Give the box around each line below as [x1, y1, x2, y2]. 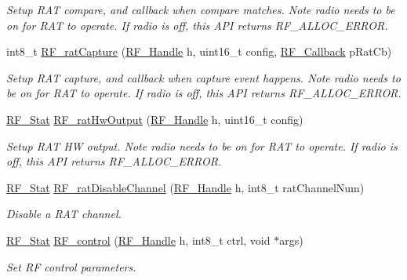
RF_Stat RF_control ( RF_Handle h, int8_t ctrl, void [6, 231, 271, 248]
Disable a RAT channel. [6, 205, 122, 222]
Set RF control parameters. [6, 258, 136, 275]
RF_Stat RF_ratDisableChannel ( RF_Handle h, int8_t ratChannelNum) [6, 179, 365, 195]
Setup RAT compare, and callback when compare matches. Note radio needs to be [6, 2, 395, 17]
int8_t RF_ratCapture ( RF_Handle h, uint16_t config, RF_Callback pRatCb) [6, 43, 392, 60]
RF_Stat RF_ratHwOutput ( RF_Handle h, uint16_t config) [6, 111, 303, 127]
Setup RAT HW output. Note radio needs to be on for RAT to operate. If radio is [6, 137, 398, 154]
